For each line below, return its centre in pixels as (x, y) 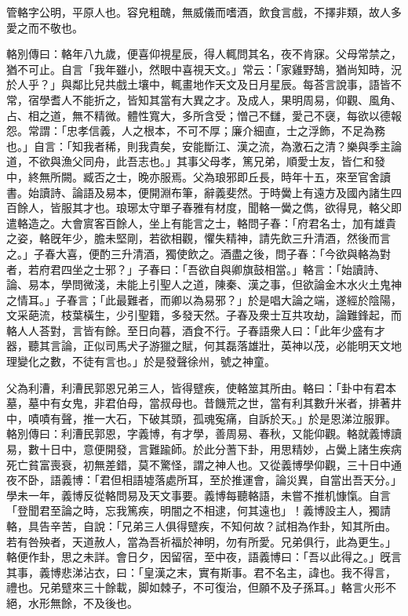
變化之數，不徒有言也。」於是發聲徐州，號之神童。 (146, 361)
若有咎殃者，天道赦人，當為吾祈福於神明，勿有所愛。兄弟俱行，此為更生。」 (201, 541)
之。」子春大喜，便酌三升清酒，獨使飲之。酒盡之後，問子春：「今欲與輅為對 (199, 253)
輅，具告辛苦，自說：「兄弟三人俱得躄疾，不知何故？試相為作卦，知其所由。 (201, 526)
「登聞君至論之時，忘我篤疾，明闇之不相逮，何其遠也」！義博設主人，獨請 (199, 510)
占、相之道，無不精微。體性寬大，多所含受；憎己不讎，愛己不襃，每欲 (188, 115)
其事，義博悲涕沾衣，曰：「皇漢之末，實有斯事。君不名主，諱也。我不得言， (201, 572)
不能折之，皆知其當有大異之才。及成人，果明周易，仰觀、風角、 (237, 99)
